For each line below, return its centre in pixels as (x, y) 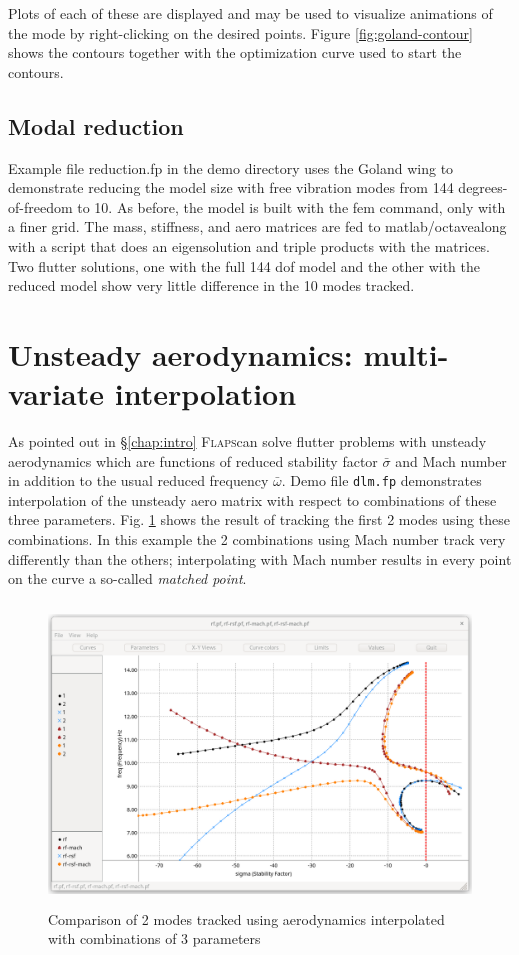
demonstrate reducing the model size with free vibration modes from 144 (231, 187)
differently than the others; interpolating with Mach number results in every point (260, 558)
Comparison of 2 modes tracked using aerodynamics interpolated (246, 918)
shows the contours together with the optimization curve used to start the (235, 52)
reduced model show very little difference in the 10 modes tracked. (211, 285)
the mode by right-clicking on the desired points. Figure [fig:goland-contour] (240, 32)
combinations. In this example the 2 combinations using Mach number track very (257, 539)
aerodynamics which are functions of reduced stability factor (193, 460)
